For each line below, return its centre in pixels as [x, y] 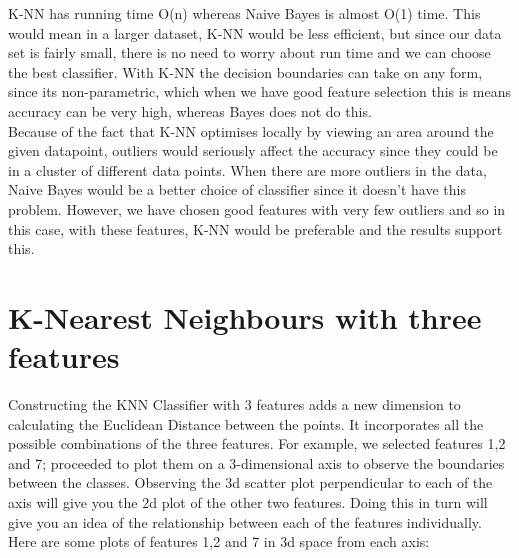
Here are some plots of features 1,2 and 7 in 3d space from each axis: [219, 541]
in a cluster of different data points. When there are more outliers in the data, [247, 169]
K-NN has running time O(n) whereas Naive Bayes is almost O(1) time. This [244, 13]
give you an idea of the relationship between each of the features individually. [245, 521]
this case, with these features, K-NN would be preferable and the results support [255, 228]
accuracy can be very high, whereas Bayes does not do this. [190, 110]
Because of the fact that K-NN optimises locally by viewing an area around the [251, 130]
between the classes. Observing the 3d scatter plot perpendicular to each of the [250, 482]
